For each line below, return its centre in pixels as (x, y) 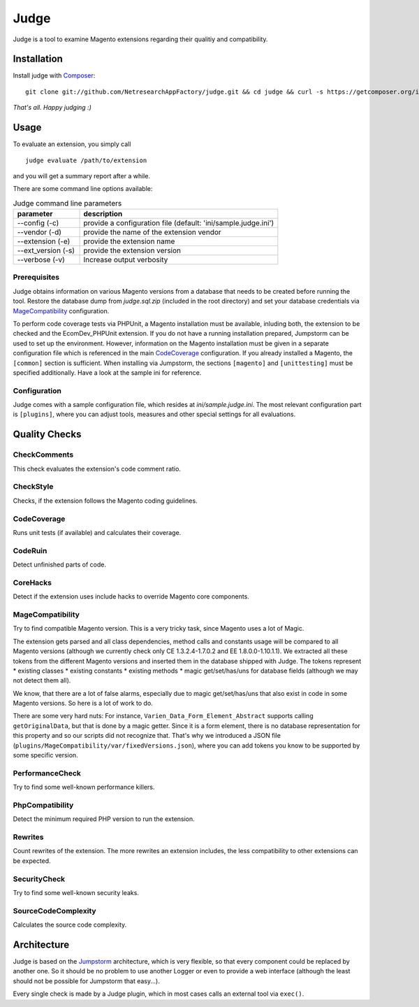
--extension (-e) (44, 241)
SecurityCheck (39, 879)
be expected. (32, 861)
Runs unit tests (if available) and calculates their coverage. (97, 532)
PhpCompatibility (43, 805)
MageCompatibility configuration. (61, 310)
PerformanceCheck (47, 773)
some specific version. (45, 755)
